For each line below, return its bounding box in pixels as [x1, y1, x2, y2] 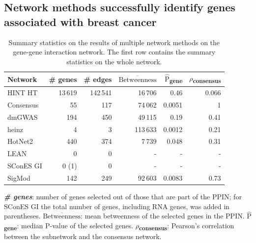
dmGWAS [7, 111, 38, 122]
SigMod [7, 172, 30, 183]
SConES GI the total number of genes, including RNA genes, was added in [4, 201, 229, 211]
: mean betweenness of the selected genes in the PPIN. [81, 211, 245, 221]
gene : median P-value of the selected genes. [4, 220, 134, 232]
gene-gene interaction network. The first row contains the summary [13, 47, 216, 57]
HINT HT [7, 87, 38, 97]
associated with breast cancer [4, 14, 157, 29]
